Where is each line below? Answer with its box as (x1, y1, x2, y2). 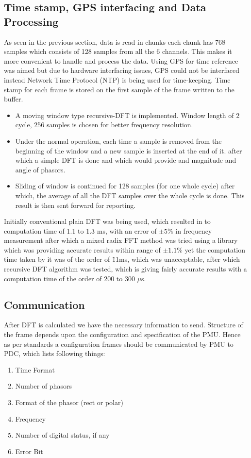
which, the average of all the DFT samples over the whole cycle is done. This (15, 190, 245, 200)
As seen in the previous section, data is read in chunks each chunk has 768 (4, 36, 225, 47)
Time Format (15, 364, 55, 374)
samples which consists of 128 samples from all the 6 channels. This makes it (4, 46, 232, 56)
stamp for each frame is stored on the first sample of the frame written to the (4, 84, 234, 94)
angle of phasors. (15, 164, 66, 174)
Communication (4, 297, 85, 312)
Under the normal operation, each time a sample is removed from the (15, 136, 222, 146)
